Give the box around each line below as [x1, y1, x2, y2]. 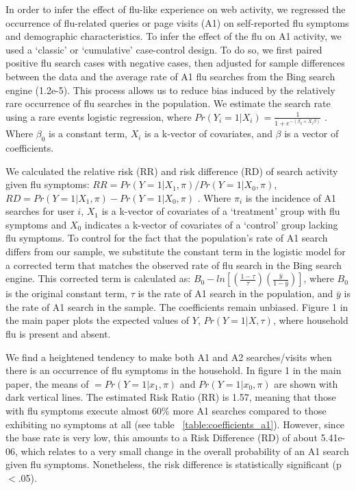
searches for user [5, 204, 75, 218]
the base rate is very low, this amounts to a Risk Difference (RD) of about [5, 430, 318, 445]
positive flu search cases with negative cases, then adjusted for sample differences [5, 56, 345, 70]
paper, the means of [5, 376, 89, 390]
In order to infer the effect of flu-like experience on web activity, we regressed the [5, 2, 346, 16]
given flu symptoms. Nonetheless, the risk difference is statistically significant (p [5, 457, 342, 471]
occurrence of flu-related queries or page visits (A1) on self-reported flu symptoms [5, 15, 349, 30]
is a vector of [284, 126, 339, 141]
